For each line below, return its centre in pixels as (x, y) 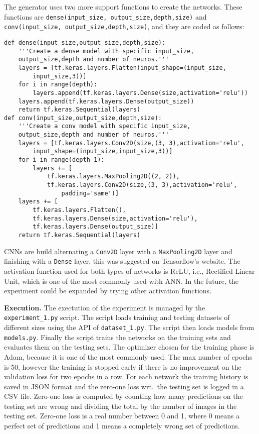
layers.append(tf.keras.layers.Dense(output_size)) (106, 101)
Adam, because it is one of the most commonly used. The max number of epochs (128, 356)
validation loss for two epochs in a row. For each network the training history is (126, 376)
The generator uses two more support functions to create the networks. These (123, 7)
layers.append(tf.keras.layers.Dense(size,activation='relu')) (140, 93)
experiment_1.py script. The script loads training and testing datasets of (117, 317)
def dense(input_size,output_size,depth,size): (85, 42)
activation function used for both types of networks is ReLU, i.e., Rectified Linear (129, 270)
